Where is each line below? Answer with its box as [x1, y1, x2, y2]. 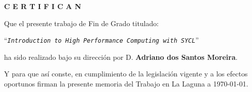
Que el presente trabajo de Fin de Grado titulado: [4, 18, 159, 28]
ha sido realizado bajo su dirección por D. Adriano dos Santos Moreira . [4, 51, 238, 62]
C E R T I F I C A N [4, 1, 81, 11]
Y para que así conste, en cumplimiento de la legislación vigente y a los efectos [4, 68, 248, 79]
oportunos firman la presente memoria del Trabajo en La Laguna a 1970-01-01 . [4, 78, 248, 89]
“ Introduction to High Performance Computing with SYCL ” [4, 35, 199, 45]
